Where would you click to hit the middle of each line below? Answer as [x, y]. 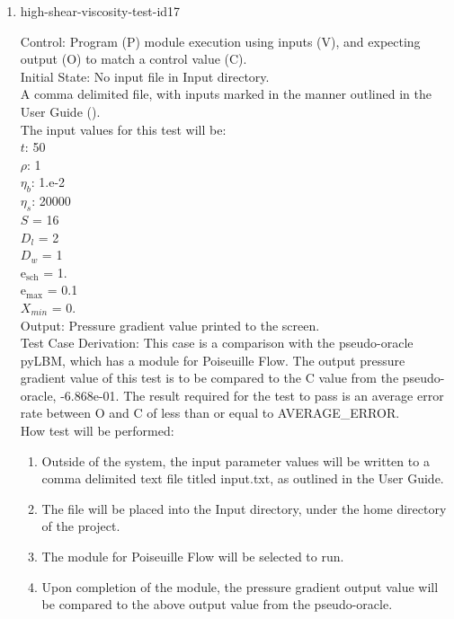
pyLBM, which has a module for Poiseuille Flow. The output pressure [213, 360]
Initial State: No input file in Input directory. [145, 76]
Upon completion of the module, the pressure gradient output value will [240, 586]
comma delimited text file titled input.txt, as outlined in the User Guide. [243, 478]
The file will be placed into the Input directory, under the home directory [244, 508]
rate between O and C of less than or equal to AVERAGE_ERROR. [210, 413]
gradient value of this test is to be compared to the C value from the [209, 378]
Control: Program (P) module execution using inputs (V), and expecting [220, 41]
